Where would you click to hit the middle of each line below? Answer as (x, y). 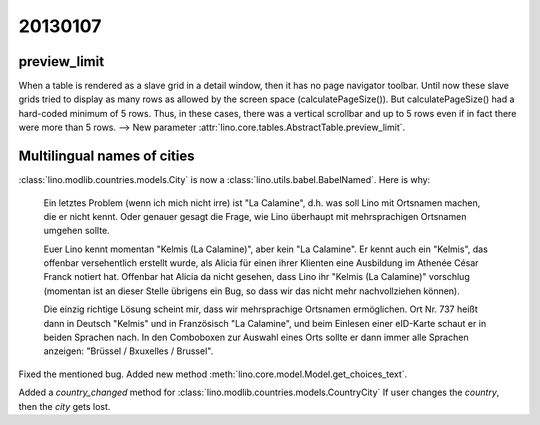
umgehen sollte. (76, 231)
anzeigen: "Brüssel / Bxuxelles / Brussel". (128, 351)
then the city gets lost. (64, 406)
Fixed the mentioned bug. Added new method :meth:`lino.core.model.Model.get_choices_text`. (213, 374)
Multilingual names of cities (106, 156)
